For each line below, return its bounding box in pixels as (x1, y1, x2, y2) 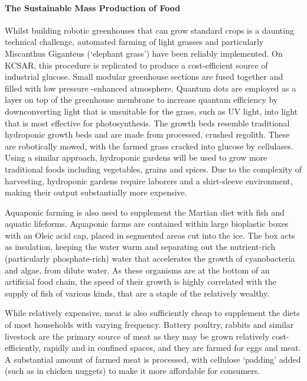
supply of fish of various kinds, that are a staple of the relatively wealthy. (5, 286, 270, 299)
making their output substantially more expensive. (5, 186, 187, 198)
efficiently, (5, 341, 41, 354)
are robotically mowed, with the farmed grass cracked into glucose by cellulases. (5, 139, 293, 152)
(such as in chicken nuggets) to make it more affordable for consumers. (5, 364, 260, 377)
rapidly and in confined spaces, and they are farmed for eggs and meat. (43, 341, 301, 354)
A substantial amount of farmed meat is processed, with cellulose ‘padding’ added (5, 353, 301, 365)
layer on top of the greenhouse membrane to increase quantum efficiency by (5, 93, 278, 106)
